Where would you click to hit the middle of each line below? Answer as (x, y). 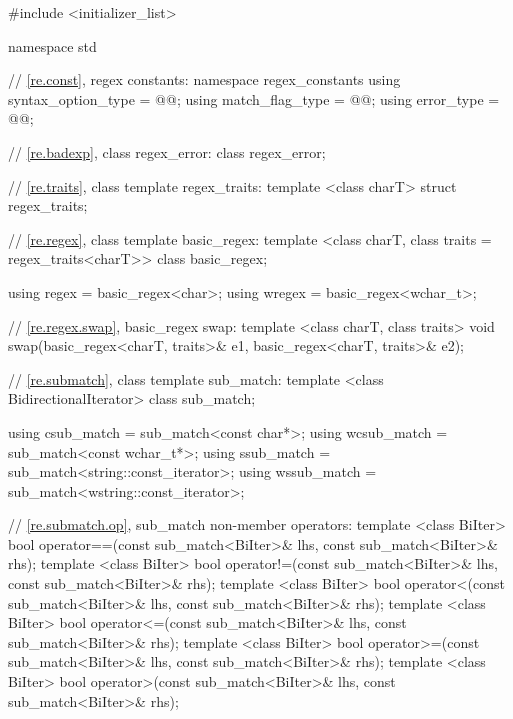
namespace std (52, 45)
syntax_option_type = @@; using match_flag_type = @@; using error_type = (254, 98)
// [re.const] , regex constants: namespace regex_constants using (204, 79)
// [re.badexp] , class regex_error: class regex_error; (167, 151)
